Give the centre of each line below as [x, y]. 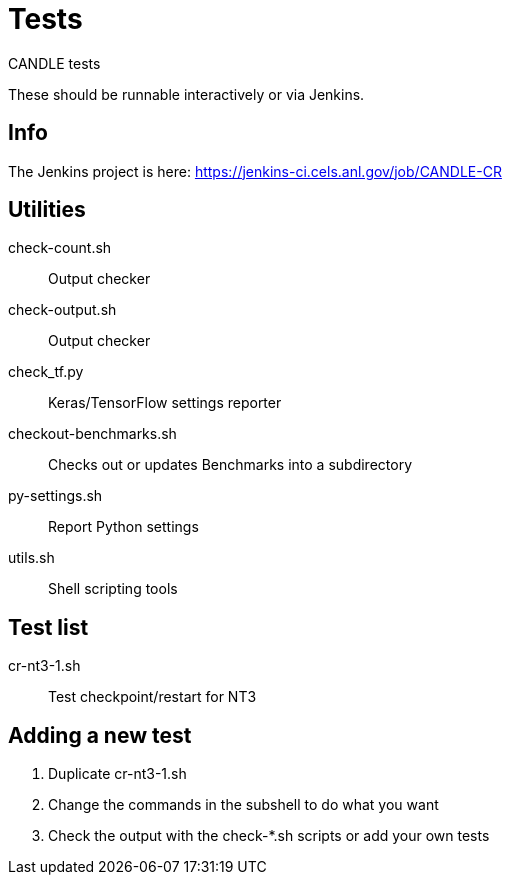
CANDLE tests [54, 63]
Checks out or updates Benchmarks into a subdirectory [230, 465]
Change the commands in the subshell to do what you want [243, 805]
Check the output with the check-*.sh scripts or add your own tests [269, 836]
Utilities [47, 210]
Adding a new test [100, 735]
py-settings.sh [55, 496]
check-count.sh [60, 248]
